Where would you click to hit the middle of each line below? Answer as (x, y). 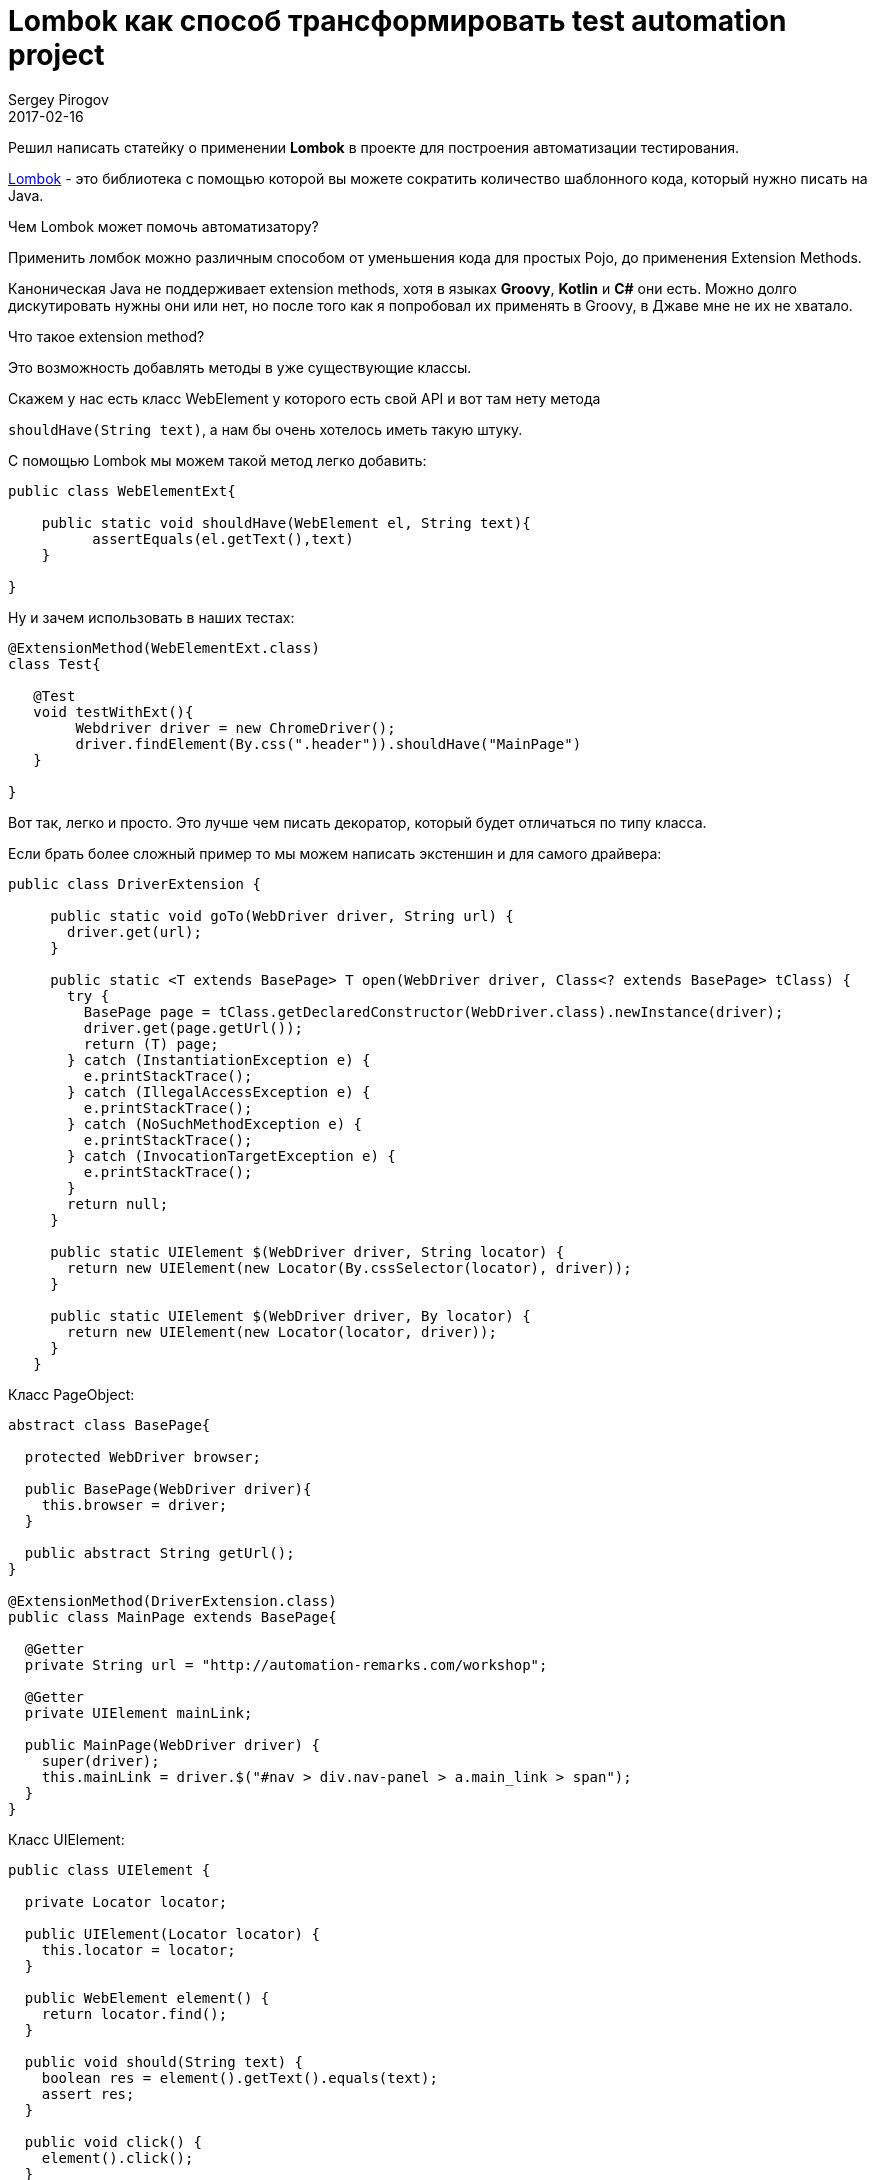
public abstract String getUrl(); (159, 1552)
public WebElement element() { (147, 1997)
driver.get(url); (134, 931)
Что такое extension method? (106, 336)
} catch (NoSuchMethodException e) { (215, 1123)
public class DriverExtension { (134, 883)
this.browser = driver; (134, 1504)
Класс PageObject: (71, 1394)
